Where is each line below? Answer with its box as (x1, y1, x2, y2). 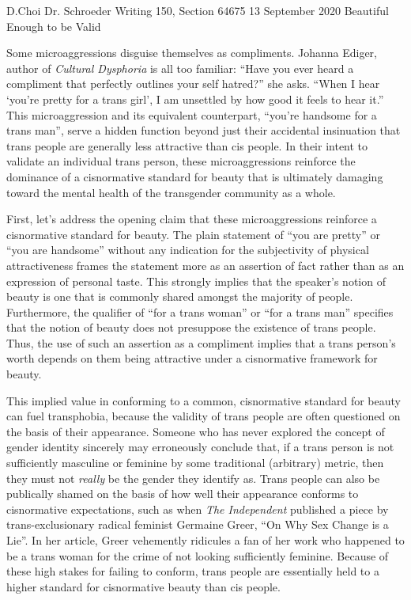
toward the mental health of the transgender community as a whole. (6, 184, 336, 200)
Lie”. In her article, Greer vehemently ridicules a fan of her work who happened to (6, 532, 405, 548)
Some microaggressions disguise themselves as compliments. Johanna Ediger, (6, 44, 377, 61)
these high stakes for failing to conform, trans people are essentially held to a (6, 563, 379, 579)
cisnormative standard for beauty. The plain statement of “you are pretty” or (6, 226, 380, 242)
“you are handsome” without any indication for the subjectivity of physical (6, 241, 369, 258)
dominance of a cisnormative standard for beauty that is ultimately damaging (6, 168, 383, 184)
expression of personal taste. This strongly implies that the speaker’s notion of (6, 272, 386, 289)
